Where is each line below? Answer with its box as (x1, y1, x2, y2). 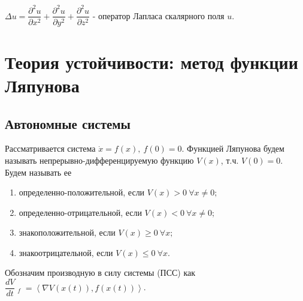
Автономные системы (5, 114, 131, 133)
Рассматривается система (5, 142, 96, 155)
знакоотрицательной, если (19, 246, 113, 258)
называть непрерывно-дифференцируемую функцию (5, 153, 194, 166)
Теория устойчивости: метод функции (5, 49, 298, 74)
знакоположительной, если (19, 226, 116, 239)
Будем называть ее (5, 165, 72, 178)
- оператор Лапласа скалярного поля (92, 9, 225, 22)
